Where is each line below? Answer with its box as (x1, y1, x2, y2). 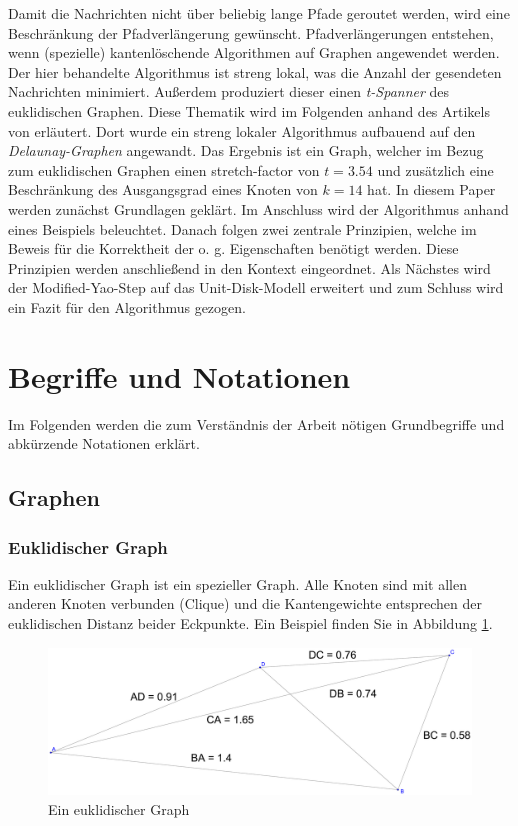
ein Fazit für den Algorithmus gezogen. (8, 296, 246, 317)
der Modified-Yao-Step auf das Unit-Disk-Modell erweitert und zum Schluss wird (8, 277, 504, 298)
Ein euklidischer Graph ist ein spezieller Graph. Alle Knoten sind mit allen (8, 573, 468, 594)
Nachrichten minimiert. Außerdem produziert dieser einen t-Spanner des (8, 81, 450, 102)
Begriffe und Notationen (8, 355, 351, 396)
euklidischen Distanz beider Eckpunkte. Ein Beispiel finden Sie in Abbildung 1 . (8, 613, 493, 633)
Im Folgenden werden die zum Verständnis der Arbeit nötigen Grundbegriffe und (8, 413, 505, 434)
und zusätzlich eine (377, 159, 494, 180)
